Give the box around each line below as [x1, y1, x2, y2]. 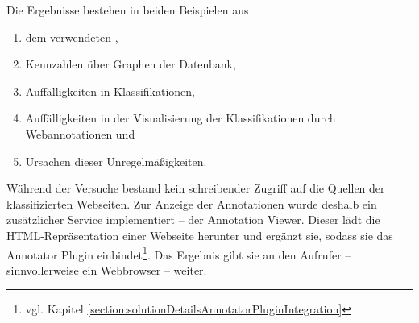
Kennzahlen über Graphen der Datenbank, [25, 56, 236, 72]
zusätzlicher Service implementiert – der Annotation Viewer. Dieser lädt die [6, 211, 380, 228]
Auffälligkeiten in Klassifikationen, [25, 82, 195, 99]
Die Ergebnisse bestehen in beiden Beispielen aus [6, 2, 249, 18]
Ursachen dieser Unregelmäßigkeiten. [25, 152, 207, 169]
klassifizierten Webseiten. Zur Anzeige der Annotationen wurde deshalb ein [6, 195, 377, 212]
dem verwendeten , [25, 28, 118, 45]
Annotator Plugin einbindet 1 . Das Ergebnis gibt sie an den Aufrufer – [6, 243, 351, 263]
